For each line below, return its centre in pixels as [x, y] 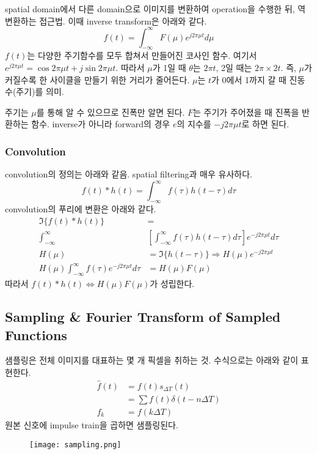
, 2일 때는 [234, 68]
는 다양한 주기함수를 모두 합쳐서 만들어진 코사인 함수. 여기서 [142, 55]
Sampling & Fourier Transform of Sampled [143, 317]
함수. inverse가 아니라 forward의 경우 [101, 124]
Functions [36, 334]
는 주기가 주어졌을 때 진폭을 [246, 112]
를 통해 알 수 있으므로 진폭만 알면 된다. [111, 112]
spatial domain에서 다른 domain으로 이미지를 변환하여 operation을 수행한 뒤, [150, 9]
